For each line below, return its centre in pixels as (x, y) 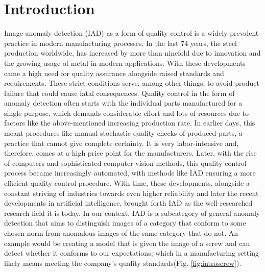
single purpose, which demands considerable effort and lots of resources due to (127, 113)
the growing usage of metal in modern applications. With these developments (125, 63)
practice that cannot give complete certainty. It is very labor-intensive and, (122, 143)
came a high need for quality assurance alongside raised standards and (114, 73)
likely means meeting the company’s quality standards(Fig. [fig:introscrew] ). (123, 263)
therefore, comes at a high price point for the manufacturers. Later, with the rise (130, 153)
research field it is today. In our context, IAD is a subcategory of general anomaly (132, 213)
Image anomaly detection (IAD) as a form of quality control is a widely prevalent (131, 33)
